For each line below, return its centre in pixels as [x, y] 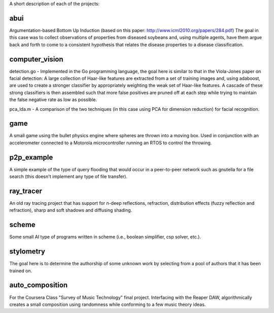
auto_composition [39, 285]
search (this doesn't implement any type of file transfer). [68, 177]
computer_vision [36, 59]
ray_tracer [26, 191]
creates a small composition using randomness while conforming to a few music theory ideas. [108, 304]
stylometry [27, 252]
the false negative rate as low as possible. [53, 100]
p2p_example [31, 157]
